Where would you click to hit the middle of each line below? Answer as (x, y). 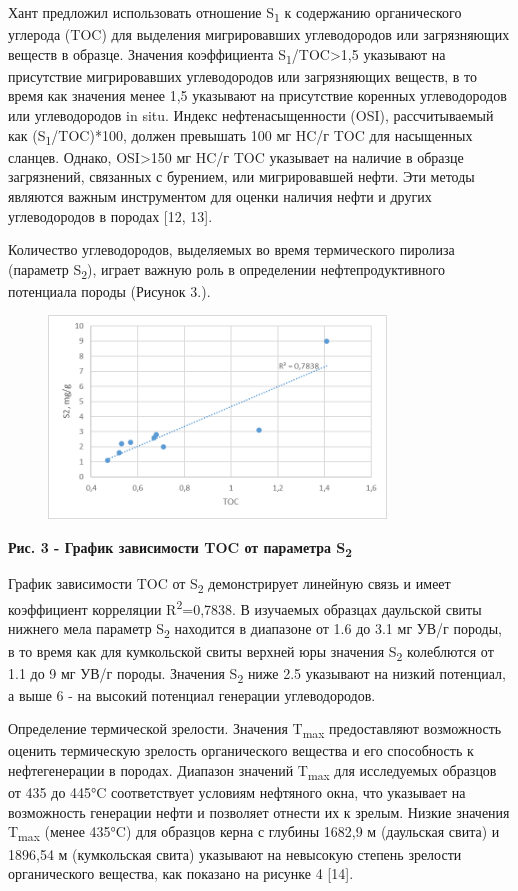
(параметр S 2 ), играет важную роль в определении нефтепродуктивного (226, 270)
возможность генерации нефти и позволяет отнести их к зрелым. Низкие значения (259, 811)
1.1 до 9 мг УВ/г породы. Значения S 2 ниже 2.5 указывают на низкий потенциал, (257, 674)
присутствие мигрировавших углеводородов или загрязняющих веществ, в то (243, 75)
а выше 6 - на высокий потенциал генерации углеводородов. (192, 694)
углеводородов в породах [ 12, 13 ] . (110, 215)
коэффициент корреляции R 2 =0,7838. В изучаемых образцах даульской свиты (245, 607)
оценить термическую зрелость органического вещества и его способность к (241, 750)
